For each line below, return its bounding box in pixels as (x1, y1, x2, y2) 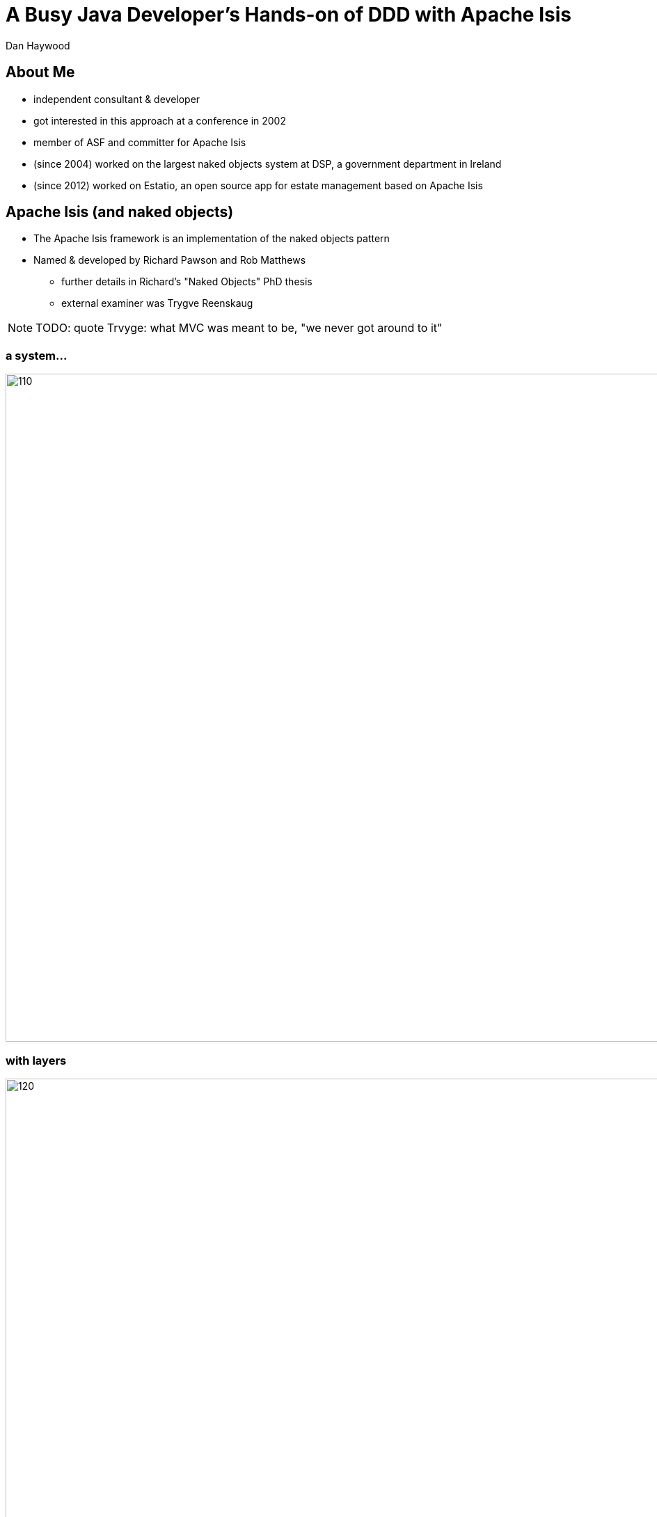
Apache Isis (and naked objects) (6, 203, 234, 221)
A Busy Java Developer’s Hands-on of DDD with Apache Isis (6, 3, 571, 26)
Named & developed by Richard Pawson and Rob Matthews (33, 254, 306, 267)
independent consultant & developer (33, 93, 200, 105)
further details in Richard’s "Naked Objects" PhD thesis (61, 276, 312, 288)
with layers (6, 1053, 67, 1067)
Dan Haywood (6, 39, 70, 51)
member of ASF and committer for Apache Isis (33, 136, 246, 148)
